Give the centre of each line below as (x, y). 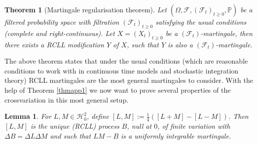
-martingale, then (226, 33)
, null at (139, 126)
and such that (71, 135)
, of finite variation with (194, 126)
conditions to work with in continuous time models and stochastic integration (122, 70)
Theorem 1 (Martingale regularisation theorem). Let (86, 9)
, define (98, 116)
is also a (180, 44)
